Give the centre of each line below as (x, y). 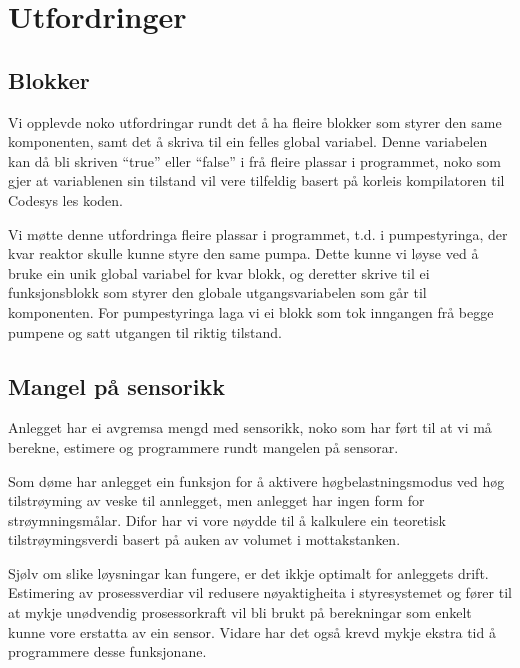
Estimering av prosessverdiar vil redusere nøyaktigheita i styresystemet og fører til (260, 592)
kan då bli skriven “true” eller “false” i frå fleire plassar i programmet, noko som (255, 160)
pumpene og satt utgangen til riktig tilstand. (145, 331)
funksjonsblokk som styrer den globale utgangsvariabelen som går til (217, 292)
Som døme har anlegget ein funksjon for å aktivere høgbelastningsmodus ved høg (256, 480)
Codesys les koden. (65, 199)
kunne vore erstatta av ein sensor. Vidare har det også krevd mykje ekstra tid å (252, 631)
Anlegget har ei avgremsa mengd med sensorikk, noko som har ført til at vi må (250, 427)
